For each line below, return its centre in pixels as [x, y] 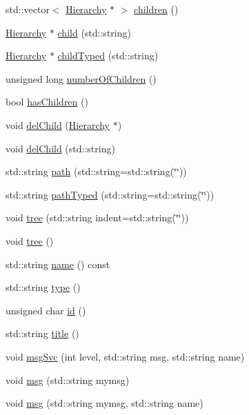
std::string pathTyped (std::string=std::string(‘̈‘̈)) [110, 194]
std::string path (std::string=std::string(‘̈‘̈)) [96, 171]
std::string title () [42, 333]
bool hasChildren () [47, 102]
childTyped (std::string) [108, 55]
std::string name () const [58, 264]
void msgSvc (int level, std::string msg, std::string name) [125, 356]
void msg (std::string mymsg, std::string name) [104, 403]
